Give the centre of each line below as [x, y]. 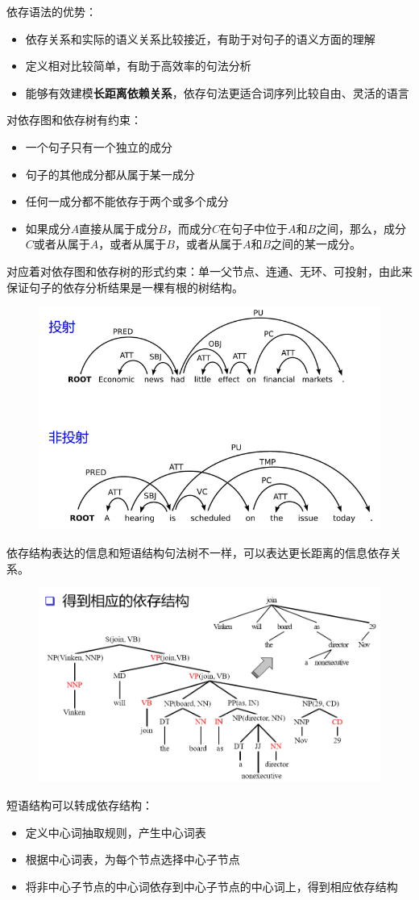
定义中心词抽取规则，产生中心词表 [116, 832]
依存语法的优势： [52, 11]
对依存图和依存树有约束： [74, 120]
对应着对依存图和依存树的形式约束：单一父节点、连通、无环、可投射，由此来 [209, 271]
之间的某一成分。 [316, 244]
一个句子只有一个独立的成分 [99, 146]
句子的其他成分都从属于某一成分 [110, 174]
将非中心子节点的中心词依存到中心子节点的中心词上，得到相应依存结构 [212, 886]
